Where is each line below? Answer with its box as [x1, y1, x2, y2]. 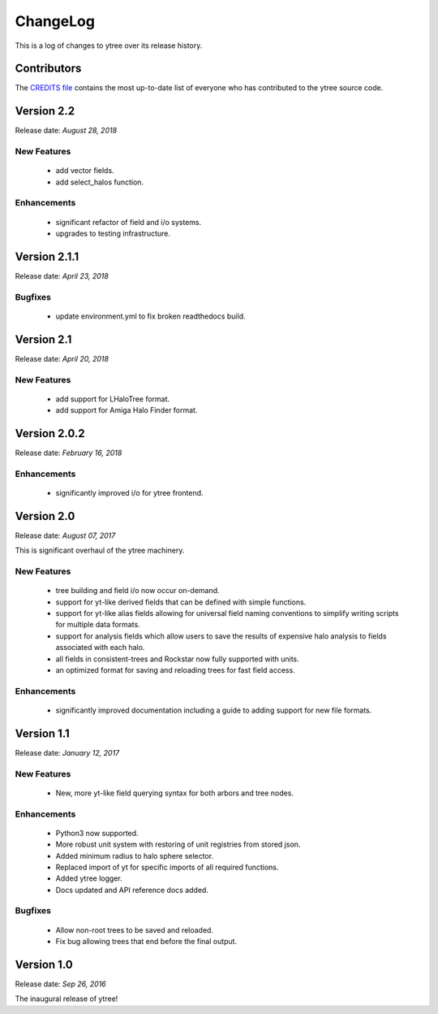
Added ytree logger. [55, 873, 122, 883]
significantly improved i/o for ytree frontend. [55, 488, 204, 498]
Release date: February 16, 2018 [15, 448, 122, 458]
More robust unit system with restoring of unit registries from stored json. [55, 839, 301, 849]
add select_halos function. [55, 177, 144, 187]
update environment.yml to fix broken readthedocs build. [55, 311, 246, 321]
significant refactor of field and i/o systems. [55, 217, 202, 227]
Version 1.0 [15, 957, 73, 971]
